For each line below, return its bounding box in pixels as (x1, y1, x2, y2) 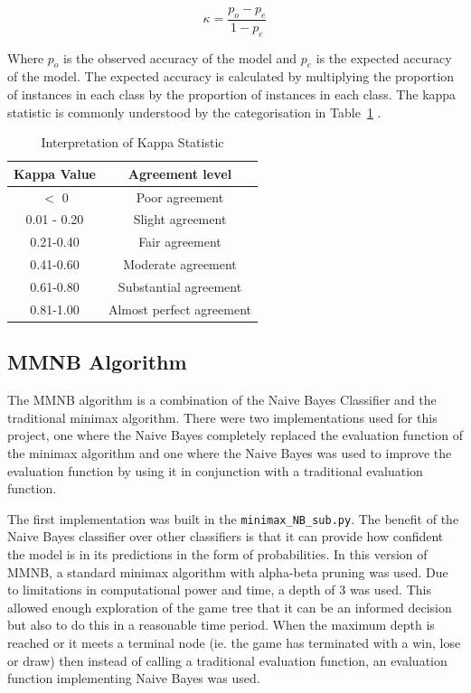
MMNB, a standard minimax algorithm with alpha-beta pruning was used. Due (7, 562, 448, 581)
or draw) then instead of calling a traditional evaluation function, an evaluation (7, 651, 447, 670)
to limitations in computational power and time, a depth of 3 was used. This (7, 580, 431, 599)
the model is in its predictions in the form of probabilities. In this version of (7, 544, 428, 563)
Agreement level (127, 164, 232, 183)
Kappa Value (14, 164, 96, 183)
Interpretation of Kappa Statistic (41, 133, 224, 152)
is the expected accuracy (316, 48, 452, 67)
